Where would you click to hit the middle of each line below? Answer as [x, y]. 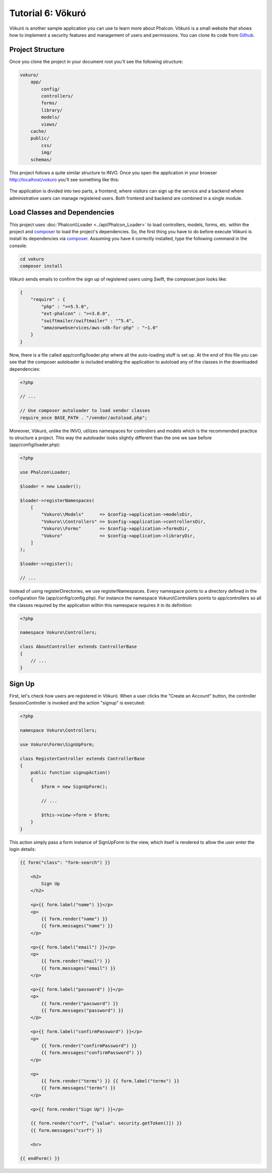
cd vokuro [32, 259]
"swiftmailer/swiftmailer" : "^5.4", [88, 321]
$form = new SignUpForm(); [74, 787]
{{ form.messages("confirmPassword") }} [92, 1053]
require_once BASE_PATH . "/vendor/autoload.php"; [84, 418]
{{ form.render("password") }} [80, 1003]
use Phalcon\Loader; [45, 472]
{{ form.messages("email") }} [78, 968]
